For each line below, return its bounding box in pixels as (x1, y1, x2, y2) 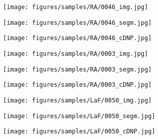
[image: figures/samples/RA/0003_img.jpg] (3, 50, 148, 57)
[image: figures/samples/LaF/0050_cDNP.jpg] (3, 128, 155, 135)
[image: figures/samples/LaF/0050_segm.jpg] (3, 112, 155, 120)
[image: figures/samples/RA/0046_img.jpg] (3, 4, 148, 11)
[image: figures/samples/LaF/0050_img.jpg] (3, 96, 152, 104)
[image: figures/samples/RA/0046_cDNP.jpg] (3, 34, 152, 42)
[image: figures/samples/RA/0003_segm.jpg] (3, 65, 152, 73)
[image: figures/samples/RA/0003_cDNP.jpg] (3, 81, 152, 89)
